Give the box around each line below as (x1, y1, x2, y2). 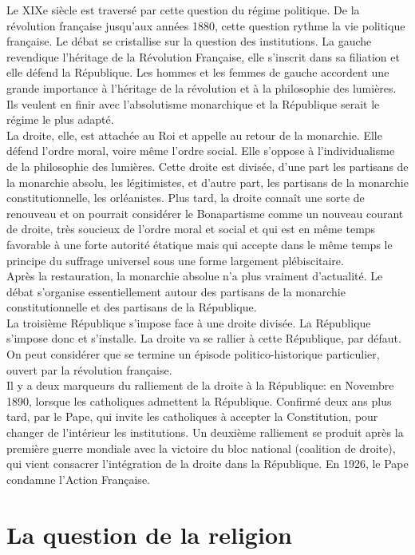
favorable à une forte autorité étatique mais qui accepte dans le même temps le (6, 236, 393, 252)
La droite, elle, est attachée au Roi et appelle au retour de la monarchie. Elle (6, 126, 382, 143)
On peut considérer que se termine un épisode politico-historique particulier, (6, 346, 380, 363)
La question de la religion (6, 517, 292, 550)
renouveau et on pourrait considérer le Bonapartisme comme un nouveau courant (6, 204, 404, 221)
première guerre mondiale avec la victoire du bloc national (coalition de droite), (6, 439, 396, 456)
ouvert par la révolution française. (6, 361, 172, 378)
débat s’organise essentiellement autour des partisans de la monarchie (6, 283, 346, 299)
